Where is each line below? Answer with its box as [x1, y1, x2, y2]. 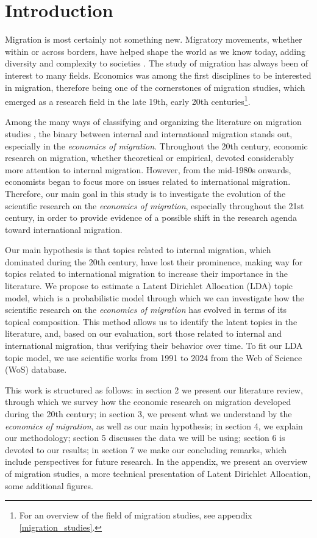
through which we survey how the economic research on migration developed [5, 395, 291, 408]
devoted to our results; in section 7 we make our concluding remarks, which [5, 443, 287, 456]
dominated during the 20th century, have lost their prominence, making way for [5, 255, 303, 268]
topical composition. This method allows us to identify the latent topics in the [5, 315, 297, 328]
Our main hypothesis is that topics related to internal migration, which [5, 243, 271, 256]
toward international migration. [5, 223, 123, 235]
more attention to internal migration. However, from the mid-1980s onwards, [5, 163, 291, 176]
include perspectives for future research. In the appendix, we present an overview [5, 455, 308, 468]
